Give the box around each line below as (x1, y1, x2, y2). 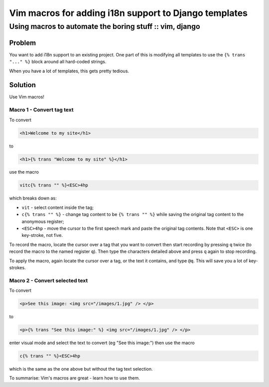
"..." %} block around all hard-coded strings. (9, 59, 107, 65)
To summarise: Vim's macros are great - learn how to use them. (9, 375, 140, 381)
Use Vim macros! (9, 94, 45, 100)
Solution (9, 81, 36, 89)
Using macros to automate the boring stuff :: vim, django (9, 22, 200, 31)
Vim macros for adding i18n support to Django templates (9, 7, 248, 18)
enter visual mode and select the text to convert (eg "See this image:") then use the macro (9, 340, 195, 346)
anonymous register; (21, 218, 64, 224)
